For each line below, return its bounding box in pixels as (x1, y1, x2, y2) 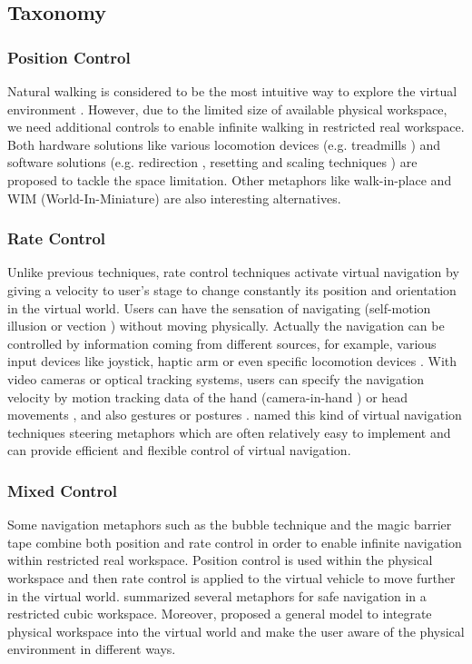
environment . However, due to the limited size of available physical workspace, (7, 99, 447, 118)
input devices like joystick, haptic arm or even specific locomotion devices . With (7, 352, 457, 371)
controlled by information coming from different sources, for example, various (7, 333, 437, 352)
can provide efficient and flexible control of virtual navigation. (7, 441, 351, 460)
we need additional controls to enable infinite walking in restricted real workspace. (7, 117, 465, 136)
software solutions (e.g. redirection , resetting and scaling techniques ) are (7, 153, 418, 172)
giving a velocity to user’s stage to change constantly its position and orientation (7, 280, 457, 299)
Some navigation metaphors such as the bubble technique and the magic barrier (7, 515, 452, 534)
